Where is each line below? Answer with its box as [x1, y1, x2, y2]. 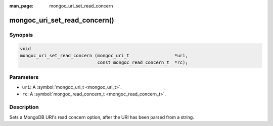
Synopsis [9, 31, 33, 38]
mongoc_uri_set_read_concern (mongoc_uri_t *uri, [20, 53, 188, 58]
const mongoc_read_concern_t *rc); [97, 60, 188, 65]
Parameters [9, 73, 39, 80]
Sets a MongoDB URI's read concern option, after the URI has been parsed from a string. [9, 114, 194, 120]
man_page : [9, 3, 34, 9]
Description [9, 103, 39, 110]
